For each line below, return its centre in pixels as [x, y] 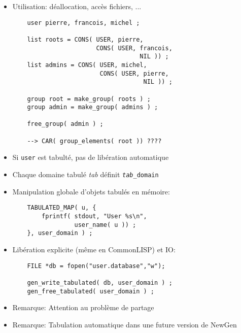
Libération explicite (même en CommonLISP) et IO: [94, 249]
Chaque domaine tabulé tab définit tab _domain [85, 174]
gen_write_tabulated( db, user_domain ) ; [100, 282]
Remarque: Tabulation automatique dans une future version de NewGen [125, 324]
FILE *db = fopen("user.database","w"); [96, 266]
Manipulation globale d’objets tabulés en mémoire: [91, 191]
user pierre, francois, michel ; [83, 23]
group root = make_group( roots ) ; [89, 99]
